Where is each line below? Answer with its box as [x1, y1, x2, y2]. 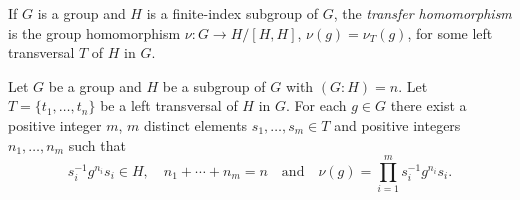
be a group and [48, 75, 142, 96]
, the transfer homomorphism [333, 3, 512, 23]
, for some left [407, 22, 493, 43]
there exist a [390, 95, 467, 116]
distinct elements [143, 114, 248, 135]
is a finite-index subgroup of [146, 3, 318, 23]
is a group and [37, 3, 126, 23]
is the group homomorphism [8, 22, 181, 43]
